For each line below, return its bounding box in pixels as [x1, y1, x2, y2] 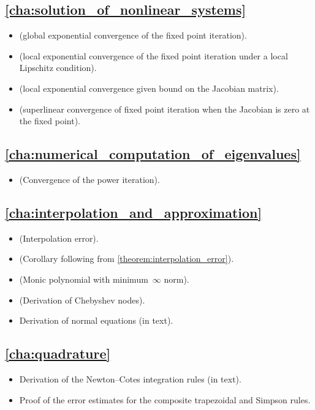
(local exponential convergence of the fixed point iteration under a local [19, 49, 288, 62]
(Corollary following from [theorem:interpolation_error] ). [19, 252, 234, 265]
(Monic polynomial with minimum [19, 272, 148, 285]
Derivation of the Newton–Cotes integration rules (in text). [19, 372, 241, 385]
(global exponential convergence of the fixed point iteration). [19, 29, 247, 42]
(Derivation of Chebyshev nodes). [19, 293, 145, 306]
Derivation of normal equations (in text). [19, 314, 173, 327]
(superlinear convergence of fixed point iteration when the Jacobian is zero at [19, 102, 310, 115]
